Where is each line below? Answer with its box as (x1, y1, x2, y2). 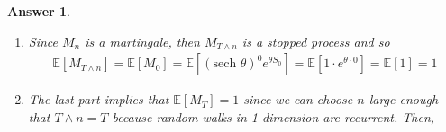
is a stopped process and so (241, 31, 390, 50)
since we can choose (243, 90, 353, 109)
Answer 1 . (7, 2, 70, 20)
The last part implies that (28, 90, 169, 109)
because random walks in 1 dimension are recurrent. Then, (112, 107, 435, 126)
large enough (369, 90, 439, 109)
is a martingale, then (85, 31, 200, 50)
